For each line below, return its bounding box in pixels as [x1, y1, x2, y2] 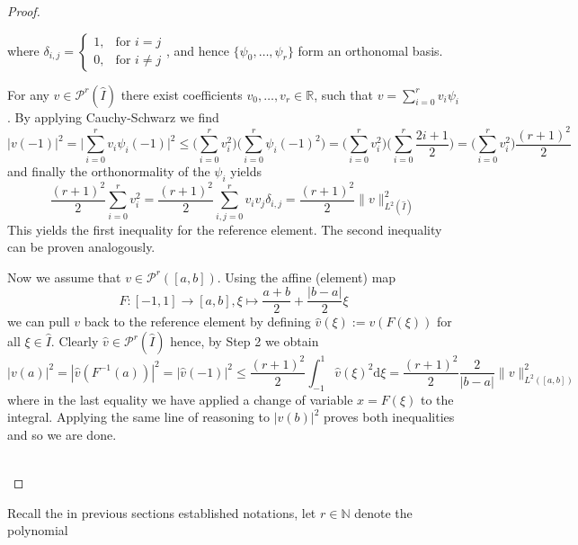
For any [7, 85, 49, 103]
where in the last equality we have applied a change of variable [7, 389, 353, 408]
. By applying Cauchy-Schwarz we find [7, 107, 219, 126]
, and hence [165, 40, 229, 59]
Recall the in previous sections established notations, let [7, 503, 316, 522]
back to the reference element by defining [84, 312, 311, 331]
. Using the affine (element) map [217, 267, 396, 286]
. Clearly [50, 332, 99, 351]
